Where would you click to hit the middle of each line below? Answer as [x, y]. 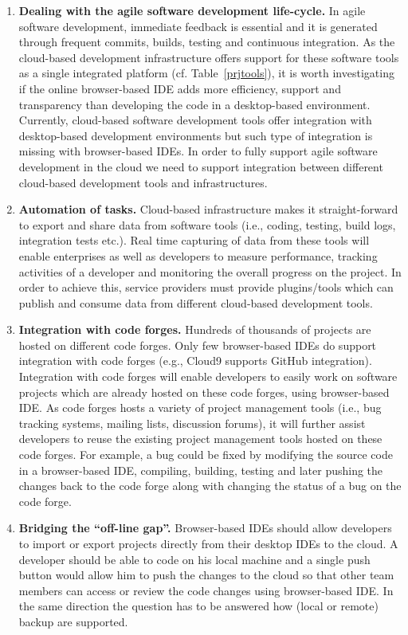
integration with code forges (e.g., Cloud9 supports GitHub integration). [195, 361]
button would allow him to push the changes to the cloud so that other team [206, 575]
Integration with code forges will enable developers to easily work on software [208, 376]
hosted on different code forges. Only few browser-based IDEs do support [198, 345]
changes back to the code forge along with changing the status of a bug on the [210, 486]
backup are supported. [73, 621]
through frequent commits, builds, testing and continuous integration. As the [207, 42]
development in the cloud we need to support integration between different [201, 166]
